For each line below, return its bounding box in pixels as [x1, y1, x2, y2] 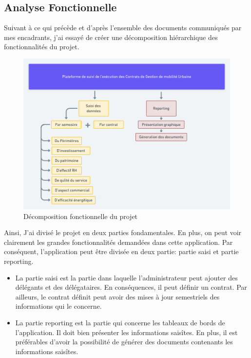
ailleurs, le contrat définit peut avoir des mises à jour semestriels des [15, 291, 220, 301]
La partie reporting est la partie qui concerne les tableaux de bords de [15, 317, 225, 327]
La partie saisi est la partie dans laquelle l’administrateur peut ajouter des [15, 272, 238, 282]
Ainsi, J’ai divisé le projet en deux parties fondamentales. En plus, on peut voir [4, 227, 242, 238]
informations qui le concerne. [15, 301, 102, 311]
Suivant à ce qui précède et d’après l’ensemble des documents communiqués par [4, 22, 242, 33]
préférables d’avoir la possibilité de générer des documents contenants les [15, 337, 233, 347]
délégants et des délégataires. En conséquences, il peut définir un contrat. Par [15, 282, 247, 292]
